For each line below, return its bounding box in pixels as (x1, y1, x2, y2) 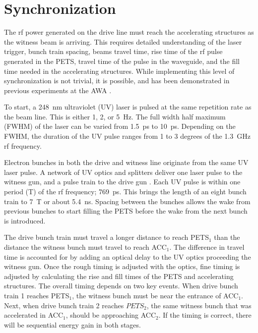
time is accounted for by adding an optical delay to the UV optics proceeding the (4, 251, 251, 262)
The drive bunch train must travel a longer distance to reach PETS (4, 232, 209, 242)
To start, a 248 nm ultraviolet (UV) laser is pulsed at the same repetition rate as (4, 102, 252, 112)
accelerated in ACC (4, 310, 64, 320)
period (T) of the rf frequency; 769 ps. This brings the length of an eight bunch (4, 186, 247, 197)
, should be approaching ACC (65, 310, 156, 320)
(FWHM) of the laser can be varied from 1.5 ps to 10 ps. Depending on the (4, 121, 236, 131)
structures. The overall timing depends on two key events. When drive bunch (4, 280, 238, 291)
